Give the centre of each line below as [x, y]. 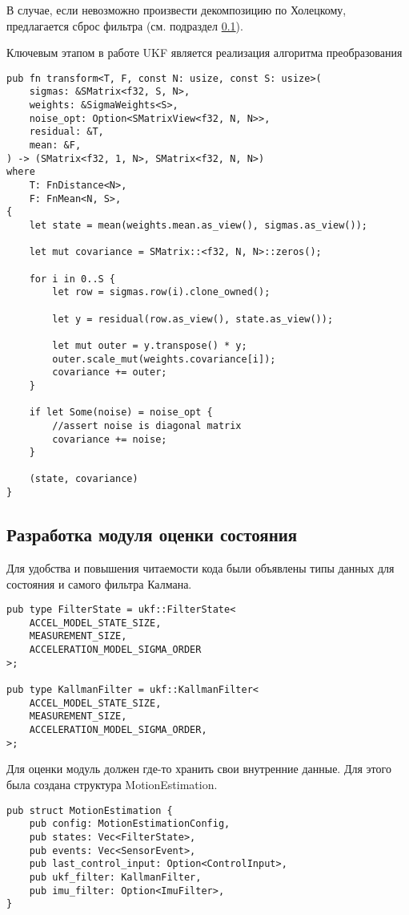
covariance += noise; [110, 439]
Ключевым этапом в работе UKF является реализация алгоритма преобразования [204, 53]
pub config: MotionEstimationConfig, [130, 824]
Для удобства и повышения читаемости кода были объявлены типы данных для [200, 567]
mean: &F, [55, 146]
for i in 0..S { [72, 279]
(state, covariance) [84, 479]
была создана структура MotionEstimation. [112, 784]
